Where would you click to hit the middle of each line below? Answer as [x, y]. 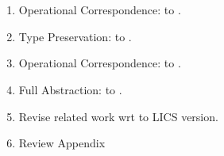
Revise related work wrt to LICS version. [118, 116]
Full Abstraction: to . [70, 89]
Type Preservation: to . [75, 36]
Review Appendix [62, 143]
